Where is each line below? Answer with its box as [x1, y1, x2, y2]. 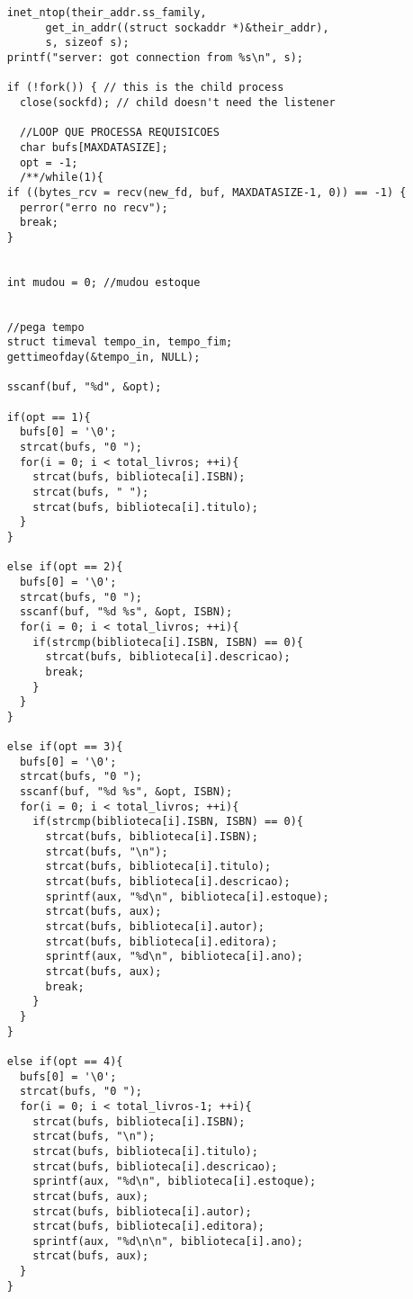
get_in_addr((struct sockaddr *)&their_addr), [45, 21, 329, 34]
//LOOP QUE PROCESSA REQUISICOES [19, 126, 220, 139]
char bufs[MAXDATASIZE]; [19, 140, 168, 154]
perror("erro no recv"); [19, 201, 168, 214]
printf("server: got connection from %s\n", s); [6, 50, 303, 64]
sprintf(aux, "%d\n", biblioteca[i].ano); [45, 950, 303, 963]
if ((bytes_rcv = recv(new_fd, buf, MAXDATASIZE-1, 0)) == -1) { [6, 185, 407, 199]
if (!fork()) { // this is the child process [6, 81, 284, 94]
